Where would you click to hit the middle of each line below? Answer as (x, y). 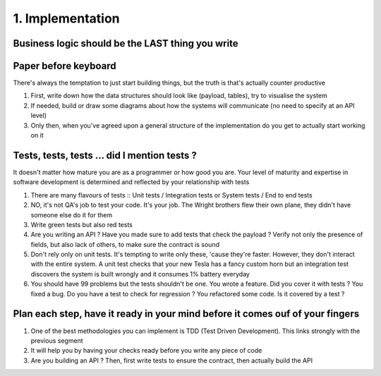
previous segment (57, 340)
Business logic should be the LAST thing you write (126, 43)
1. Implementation (66, 18)
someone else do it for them (72, 214)
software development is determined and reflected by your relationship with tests (131, 182)
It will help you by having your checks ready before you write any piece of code (146, 351)
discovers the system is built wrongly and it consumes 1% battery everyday (140, 274)
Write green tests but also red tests (82, 224)
